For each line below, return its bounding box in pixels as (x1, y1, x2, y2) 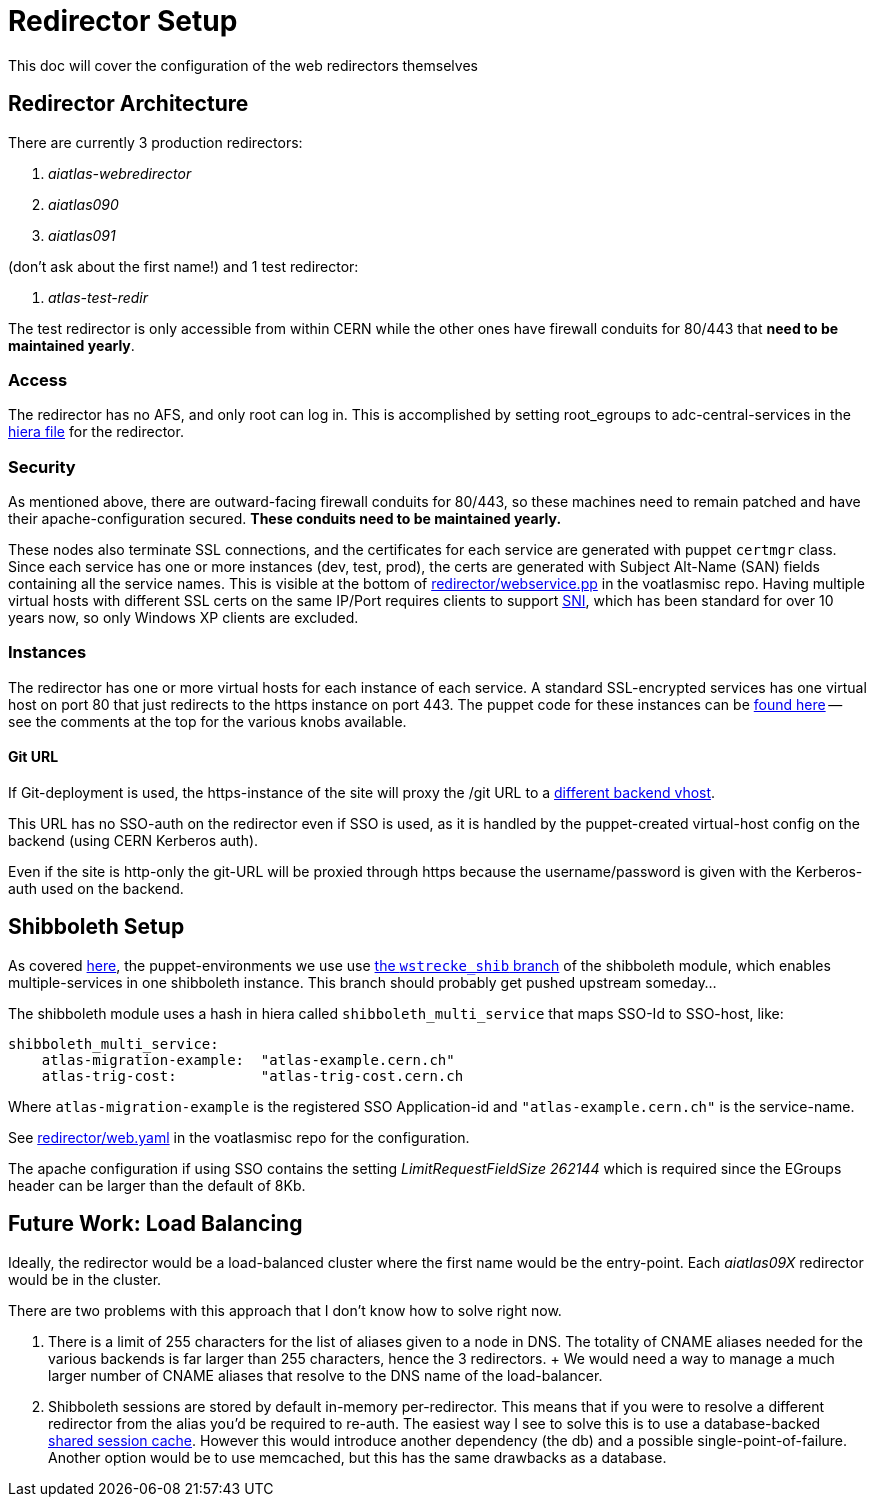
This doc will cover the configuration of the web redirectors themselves (8, 56, 478, 74)
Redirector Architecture (8, 91, 249, 117)
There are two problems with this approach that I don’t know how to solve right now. (8, 1301, 562, 1319)
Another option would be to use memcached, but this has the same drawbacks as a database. (48, 1448, 667, 1466)
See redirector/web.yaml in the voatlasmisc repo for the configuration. (8, 1128, 470, 1146)
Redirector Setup (8, 4, 238, 38)
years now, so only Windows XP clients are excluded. (8, 609, 359, 627)
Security (8, 456, 76, 477)
